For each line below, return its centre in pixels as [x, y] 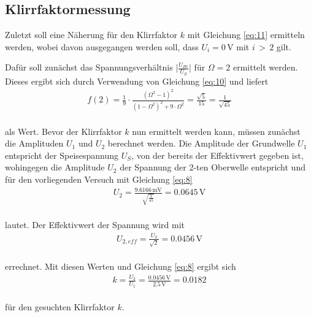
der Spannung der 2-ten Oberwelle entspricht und [213, 167]
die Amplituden [34, 143]
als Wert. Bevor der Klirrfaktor [63, 131]
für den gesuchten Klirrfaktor [60, 307]
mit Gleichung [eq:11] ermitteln [246, 35]
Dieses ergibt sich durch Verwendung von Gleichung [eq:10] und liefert [137, 81]
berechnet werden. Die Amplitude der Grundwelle [201, 143]
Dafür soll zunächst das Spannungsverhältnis [89, 67]
